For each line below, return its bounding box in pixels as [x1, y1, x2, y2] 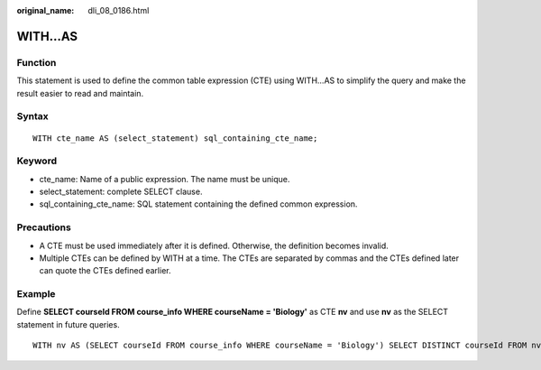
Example [16, 288, 56, 301]
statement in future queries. [16, 319, 121, 329]
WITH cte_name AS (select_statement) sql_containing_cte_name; [32, 133, 318, 143]
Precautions [16, 221, 71, 234]
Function [16, 56, 57, 69]
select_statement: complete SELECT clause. [39, 186, 203, 198]
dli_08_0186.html [87, 5, 150, 15]
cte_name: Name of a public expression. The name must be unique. [39, 173, 290, 184]
